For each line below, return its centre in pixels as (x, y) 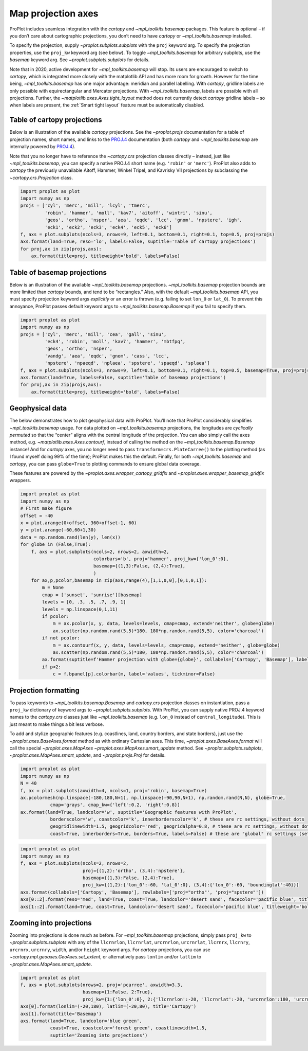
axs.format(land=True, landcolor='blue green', (81, 1021)
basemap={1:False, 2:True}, (118, 992)
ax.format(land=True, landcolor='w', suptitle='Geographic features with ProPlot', (129, 812)
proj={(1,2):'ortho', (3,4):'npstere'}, (134, 870)
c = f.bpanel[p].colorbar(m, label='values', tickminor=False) (134, 674)
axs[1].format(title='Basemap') (61, 1014)
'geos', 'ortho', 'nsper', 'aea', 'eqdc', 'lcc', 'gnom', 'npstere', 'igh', (143, 220)
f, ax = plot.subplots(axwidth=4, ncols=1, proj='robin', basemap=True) (114, 790)
